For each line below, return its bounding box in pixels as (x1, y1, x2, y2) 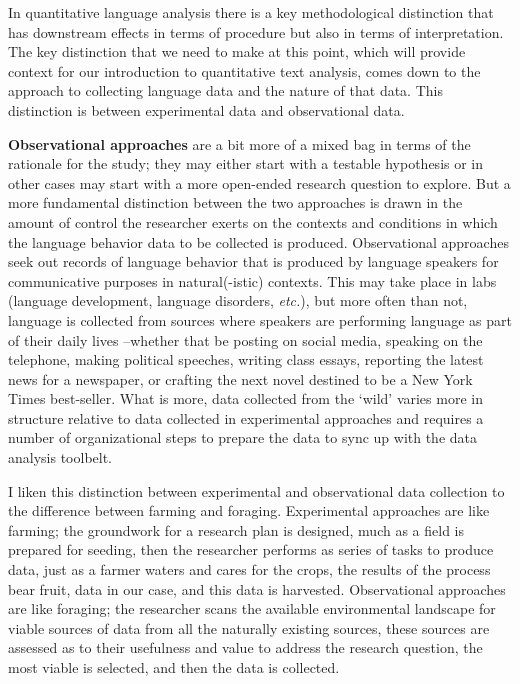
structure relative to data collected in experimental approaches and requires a (8, 407, 484, 428)
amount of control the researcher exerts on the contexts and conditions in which (8, 211, 498, 232)
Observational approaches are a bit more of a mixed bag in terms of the (8, 133, 471, 154)
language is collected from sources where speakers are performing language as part (8, 309, 512, 330)
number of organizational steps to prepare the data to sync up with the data (8, 427, 478, 448)
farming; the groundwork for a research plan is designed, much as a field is (8, 519, 465, 540)
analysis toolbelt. (8, 447, 113, 468)
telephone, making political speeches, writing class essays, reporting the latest (8, 349, 484, 370)
